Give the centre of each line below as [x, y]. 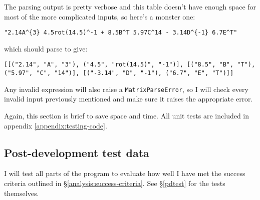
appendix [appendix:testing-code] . [56, 125]
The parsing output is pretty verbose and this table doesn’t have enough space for [130, 6]
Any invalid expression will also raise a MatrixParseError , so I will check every [126, 89]
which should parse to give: [46, 48]
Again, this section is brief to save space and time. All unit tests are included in [127, 115]
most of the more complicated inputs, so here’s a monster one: [100, 16]
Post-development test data [77, 152]
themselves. [22, 193]
